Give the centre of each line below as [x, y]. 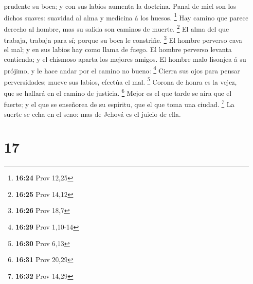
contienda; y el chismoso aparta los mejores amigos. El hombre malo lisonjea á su [125, 59]
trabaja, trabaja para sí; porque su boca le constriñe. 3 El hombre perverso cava [123, 39]
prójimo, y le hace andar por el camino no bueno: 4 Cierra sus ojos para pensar [122, 70]
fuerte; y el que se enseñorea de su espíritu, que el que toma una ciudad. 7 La [119, 103]
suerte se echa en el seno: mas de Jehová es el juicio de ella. [92, 114]
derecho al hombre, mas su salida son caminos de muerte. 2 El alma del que [117, 28]
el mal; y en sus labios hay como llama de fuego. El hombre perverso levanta [118, 49]
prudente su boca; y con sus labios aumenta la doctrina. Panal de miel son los [120, 6]
